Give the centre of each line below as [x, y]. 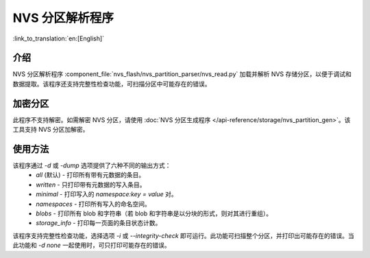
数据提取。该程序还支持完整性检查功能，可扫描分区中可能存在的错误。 [112, 84]
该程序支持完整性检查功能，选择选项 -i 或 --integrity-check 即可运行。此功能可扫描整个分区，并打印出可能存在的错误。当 [183, 235]
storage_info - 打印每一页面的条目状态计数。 [99, 223]
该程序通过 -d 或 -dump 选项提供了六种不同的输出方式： [92, 165]
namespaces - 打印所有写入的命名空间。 [93, 204]
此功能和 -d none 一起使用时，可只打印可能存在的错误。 [91, 245]
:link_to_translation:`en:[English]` [59, 38]
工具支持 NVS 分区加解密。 [51, 130]
